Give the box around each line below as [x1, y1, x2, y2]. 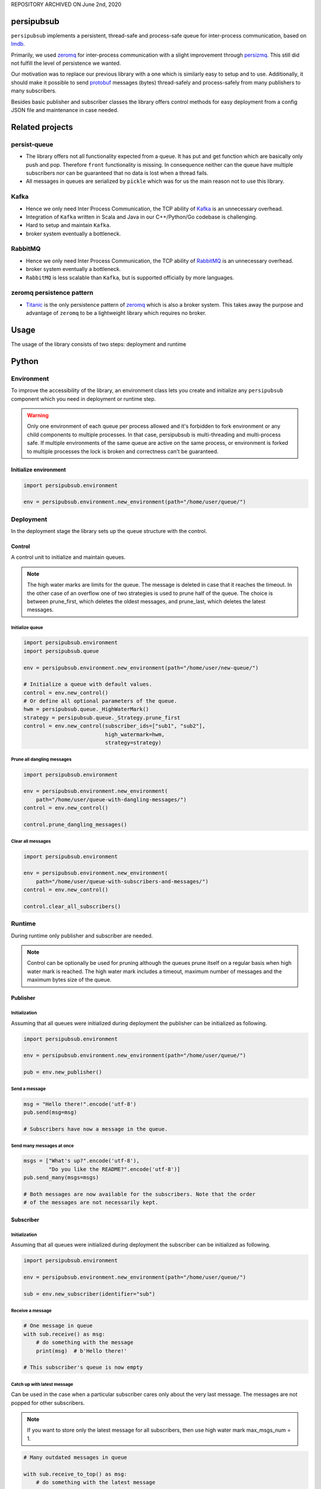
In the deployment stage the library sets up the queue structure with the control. [11, 528, 207, 535]
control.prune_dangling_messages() [23, 821, 127, 828]
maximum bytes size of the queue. [27, 976, 112, 983]
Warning [27, 412, 49, 419]
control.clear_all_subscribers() [23, 903, 121, 909]
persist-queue [11, 140, 53, 148]
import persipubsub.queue [23, 647, 99, 655]
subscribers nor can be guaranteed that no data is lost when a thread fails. [26, 169, 209, 176]
